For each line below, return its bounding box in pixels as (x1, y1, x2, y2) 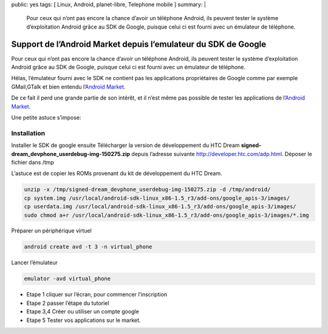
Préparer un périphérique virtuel (11, 227, 92, 234)
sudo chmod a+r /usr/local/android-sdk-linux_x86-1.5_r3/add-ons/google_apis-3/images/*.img (24, 211, 309, 219)
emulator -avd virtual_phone (24, 275, 111, 282)
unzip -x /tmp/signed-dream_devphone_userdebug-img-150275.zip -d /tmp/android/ (24, 186, 271, 193)
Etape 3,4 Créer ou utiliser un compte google (26, 308, 139, 315)
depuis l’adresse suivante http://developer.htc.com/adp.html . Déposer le (131, 150, 312, 157)
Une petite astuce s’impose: (11, 114, 81, 121)
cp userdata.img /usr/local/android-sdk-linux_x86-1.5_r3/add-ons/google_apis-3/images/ (24, 203, 297, 210)
